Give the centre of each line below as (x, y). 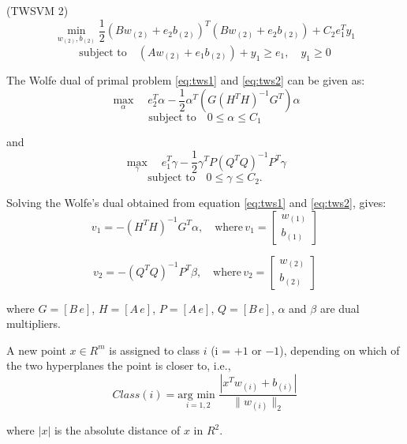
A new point (36, 350)
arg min (196, 395)
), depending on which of (340, 350)
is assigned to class (154, 350)
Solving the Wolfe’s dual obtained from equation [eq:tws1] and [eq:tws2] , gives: (196, 203)
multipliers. (34, 324)
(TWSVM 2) (37, 10)
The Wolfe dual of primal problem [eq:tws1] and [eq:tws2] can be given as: (186, 79)
